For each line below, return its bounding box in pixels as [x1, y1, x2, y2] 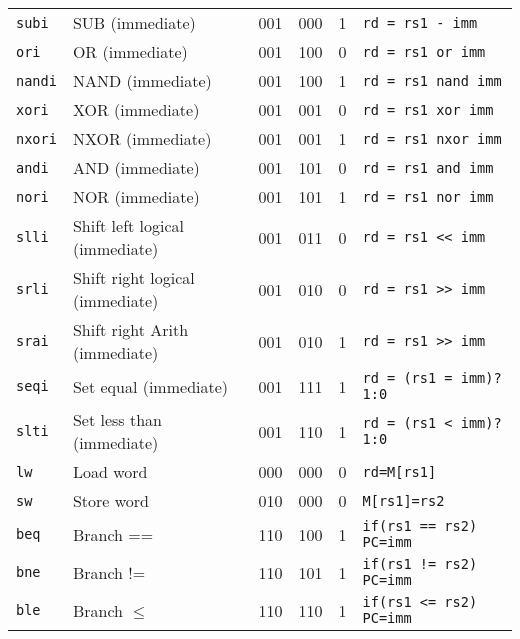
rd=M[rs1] [362, 463, 437, 480]
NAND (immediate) [72, 69, 212, 92]
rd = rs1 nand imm [362, 72, 502, 89]
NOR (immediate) [72, 185, 200, 208]
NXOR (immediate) [72, 127, 212, 150]
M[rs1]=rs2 [362, 492, 445, 509]
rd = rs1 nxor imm [362, 130, 502, 147]
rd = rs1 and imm [362, 159, 494, 176]
